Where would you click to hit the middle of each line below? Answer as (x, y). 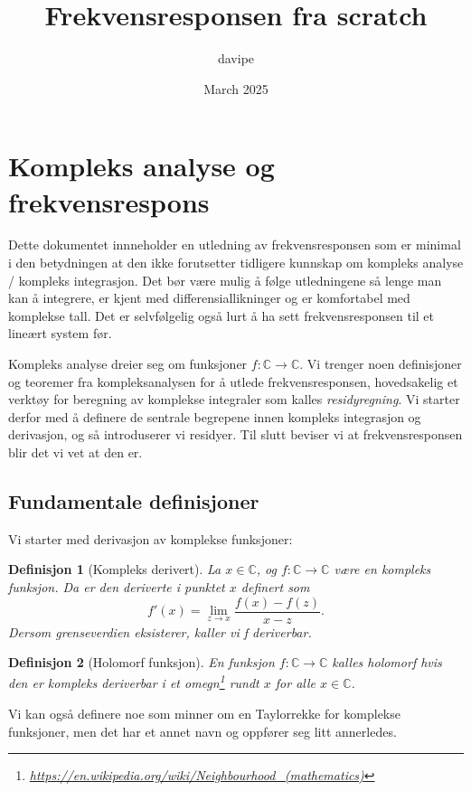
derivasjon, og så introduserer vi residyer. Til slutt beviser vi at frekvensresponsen (235, 434)
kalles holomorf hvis (387, 662)
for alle (296, 683)
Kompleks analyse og (141, 166)
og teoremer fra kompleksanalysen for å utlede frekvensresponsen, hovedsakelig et (233, 381)
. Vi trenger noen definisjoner (381, 363)
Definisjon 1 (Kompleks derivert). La (115, 569)
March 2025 (236, 88)
